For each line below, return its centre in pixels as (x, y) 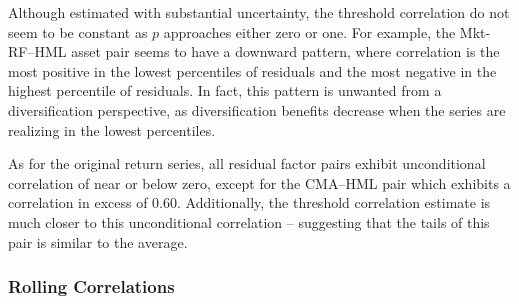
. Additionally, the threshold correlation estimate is (334, 202)
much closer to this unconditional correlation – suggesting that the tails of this (249, 221)
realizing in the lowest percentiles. (112, 129)
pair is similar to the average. (98, 241)
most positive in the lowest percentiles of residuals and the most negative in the (252, 70)
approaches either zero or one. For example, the (309, 31)
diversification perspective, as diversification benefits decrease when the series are (257, 109)
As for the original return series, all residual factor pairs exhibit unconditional (247, 163)
